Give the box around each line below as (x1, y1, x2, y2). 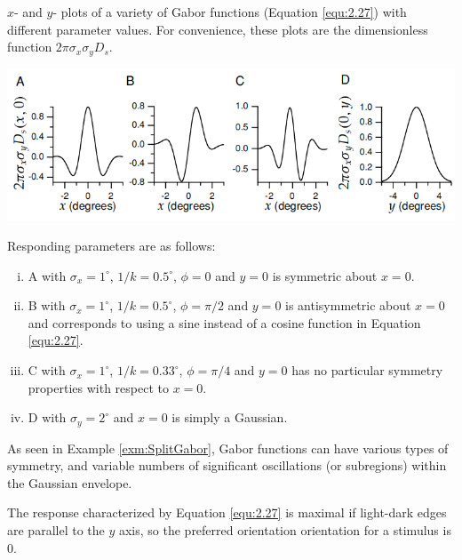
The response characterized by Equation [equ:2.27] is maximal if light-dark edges (7, 503, 447, 522)
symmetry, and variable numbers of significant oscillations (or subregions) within (7, 456, 447, 475)
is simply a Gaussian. (171, 408, 288, 427)
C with (28, 361, 66, 380)
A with (28, 266, 67, 284)
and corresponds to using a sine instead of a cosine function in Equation (28, 313, 421, 332)
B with (28, 296, 66, 315)
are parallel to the (7, 521, 105, 540)
